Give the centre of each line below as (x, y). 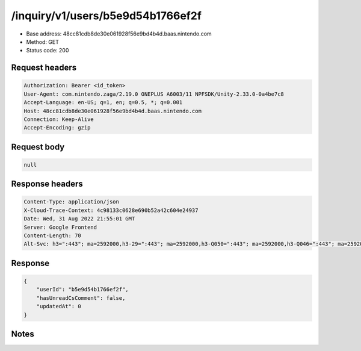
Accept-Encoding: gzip (57, 128)
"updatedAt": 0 (59, 306)
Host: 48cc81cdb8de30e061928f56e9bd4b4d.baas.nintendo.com (113, 111)
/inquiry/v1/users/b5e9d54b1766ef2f (106, 16)
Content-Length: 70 (52, 236)
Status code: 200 (48, 51)
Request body (38, 147)
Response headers (47, 184)
